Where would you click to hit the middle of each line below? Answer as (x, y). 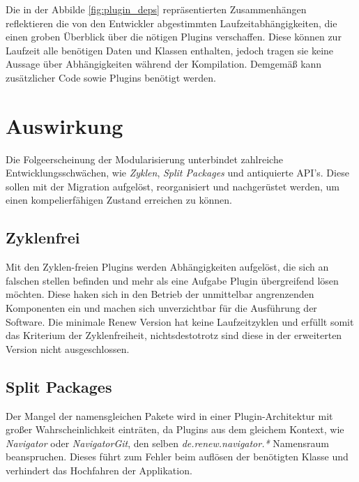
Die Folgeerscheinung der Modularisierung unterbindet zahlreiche (144, 159)
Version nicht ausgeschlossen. (68, 348)
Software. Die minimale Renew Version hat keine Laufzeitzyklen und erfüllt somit (180, 321)
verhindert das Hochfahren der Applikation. (99, 470)
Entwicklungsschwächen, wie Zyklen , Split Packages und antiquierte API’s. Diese (177, 173)
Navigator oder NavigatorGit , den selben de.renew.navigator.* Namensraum (167, 443)
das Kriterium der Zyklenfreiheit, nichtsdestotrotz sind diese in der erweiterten (174, 335)
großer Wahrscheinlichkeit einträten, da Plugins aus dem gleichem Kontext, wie (175, 429)
